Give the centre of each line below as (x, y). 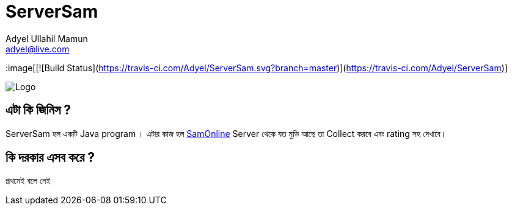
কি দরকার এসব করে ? (50, 158)
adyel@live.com (38, 49)
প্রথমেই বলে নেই (28, 181)
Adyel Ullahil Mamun (47, 38)
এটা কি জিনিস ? (38, 110)
